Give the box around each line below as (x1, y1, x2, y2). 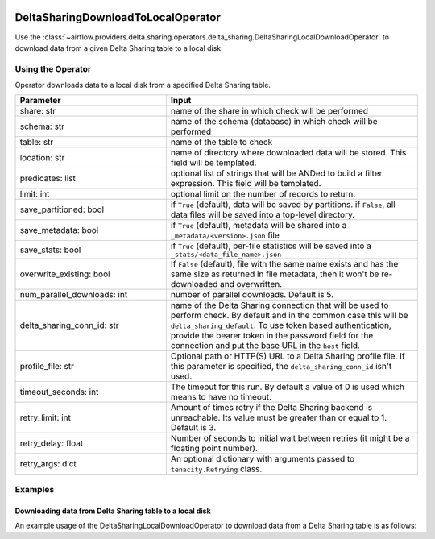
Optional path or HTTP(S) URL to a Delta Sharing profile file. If (170, 350, 406, 362)
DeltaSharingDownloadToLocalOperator (14, 10, 221, 24)
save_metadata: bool (19, 225, 99, 236)
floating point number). (170, 443, 258, 454)
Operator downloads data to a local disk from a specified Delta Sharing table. (14, 81, 271, 90)
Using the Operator (14, 63, 92, 74)
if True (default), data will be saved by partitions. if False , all (170, 199, 396, 210)
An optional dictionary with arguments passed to (170, 454, 355, 465)
